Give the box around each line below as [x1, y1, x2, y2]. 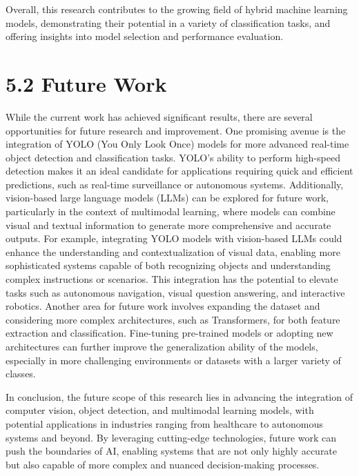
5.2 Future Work [6, 69, 167, 97]
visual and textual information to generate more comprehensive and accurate [6, 217, 331, 232]
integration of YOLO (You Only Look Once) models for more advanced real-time [6, 137, 349, 151]
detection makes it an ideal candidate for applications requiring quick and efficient [6, 163, 353, 178]
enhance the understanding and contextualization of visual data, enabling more [6, 244, 340, 259]
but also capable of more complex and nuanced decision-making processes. [6, 457, 320, 471]
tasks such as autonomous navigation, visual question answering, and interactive [6, 285, 345, 299]
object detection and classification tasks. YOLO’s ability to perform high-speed [6, 150, 340, 164]
